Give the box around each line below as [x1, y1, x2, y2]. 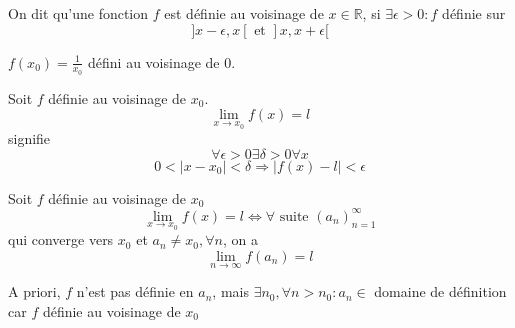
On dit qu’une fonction [8, 3, 149, 23]
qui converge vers [8, 229, 114, 250]
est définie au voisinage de [164, 3, 324, 23]
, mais [212, 281, 249, 302]
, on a [222, 229, 258, 250]
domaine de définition [374, 281, 507, 302]
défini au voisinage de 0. [88, 51, 236, 72]
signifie [8, 128, 51, 149]
